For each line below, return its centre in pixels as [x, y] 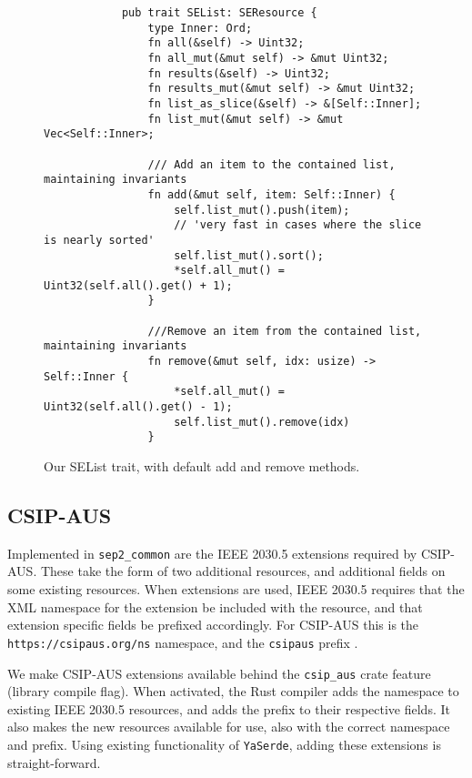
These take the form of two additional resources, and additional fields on [243, 571]
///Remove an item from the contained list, [285, 331]
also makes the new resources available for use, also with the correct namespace [229, 727]
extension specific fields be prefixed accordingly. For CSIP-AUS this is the [213, 625]
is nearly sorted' [99, 240]
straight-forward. [54, 762]
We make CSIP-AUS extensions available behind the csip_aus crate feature [219, 673]
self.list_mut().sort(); [249, 255]
